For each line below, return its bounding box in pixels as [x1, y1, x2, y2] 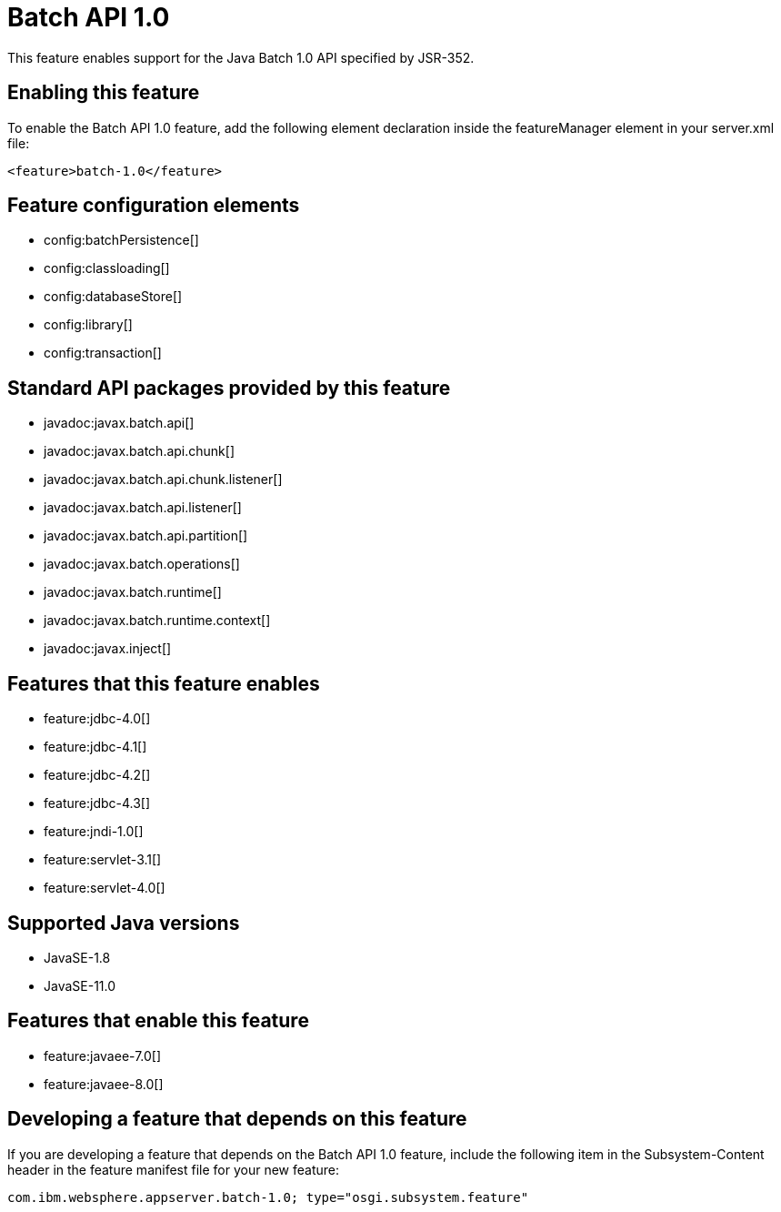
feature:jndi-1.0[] [44, 823, 144, 840]
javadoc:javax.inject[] [44, 641, 172, 657]
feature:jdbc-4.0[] [44, 711, 151, 727]
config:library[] [44, 317, 133, 333]
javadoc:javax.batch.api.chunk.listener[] [44, 471, 283, 488]
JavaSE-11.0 [44, 977, 116, 994]
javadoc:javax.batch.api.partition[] [44, 528, 248, 544]
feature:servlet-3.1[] [44, 852, 162, 868]
